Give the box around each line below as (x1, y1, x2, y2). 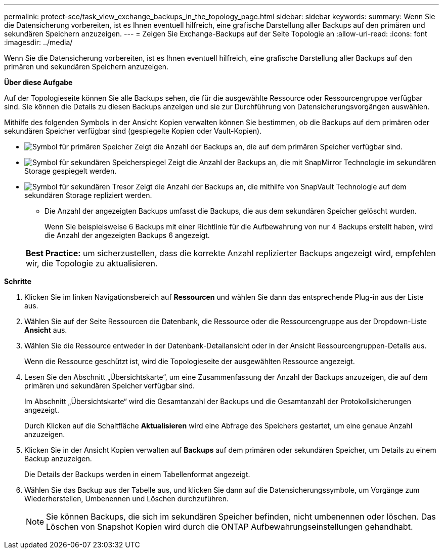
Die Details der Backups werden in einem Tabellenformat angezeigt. (24, 470, 250, 479)
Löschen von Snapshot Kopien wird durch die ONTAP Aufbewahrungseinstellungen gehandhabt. (46, 522, 413, 532)
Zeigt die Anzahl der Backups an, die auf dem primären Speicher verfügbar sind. (134, 142, 403, 151)
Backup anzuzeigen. (24, 454, 92, 463)
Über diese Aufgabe (4, 78, 73, 87)
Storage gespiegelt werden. (24, 167, 117, 175)
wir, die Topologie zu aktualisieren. (26, 258, 158, 268)
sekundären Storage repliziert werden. (24, 191, 152, 200)
